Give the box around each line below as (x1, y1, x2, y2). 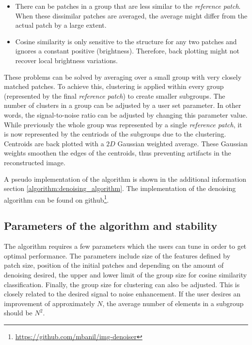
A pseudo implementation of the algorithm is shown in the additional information (4, 173, 247, 184)
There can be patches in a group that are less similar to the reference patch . (15, 1, 241, 11)
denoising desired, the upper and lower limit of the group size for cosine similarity (4, 269, 247, 279)
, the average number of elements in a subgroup (102, 298, 244, 308)
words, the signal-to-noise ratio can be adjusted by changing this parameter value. (4, 109, 248, 120)
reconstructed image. (4, 157, 65, 167)
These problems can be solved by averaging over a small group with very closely (4, 71, 242, 82)
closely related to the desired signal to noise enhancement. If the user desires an (4, 289, 241, 299)
